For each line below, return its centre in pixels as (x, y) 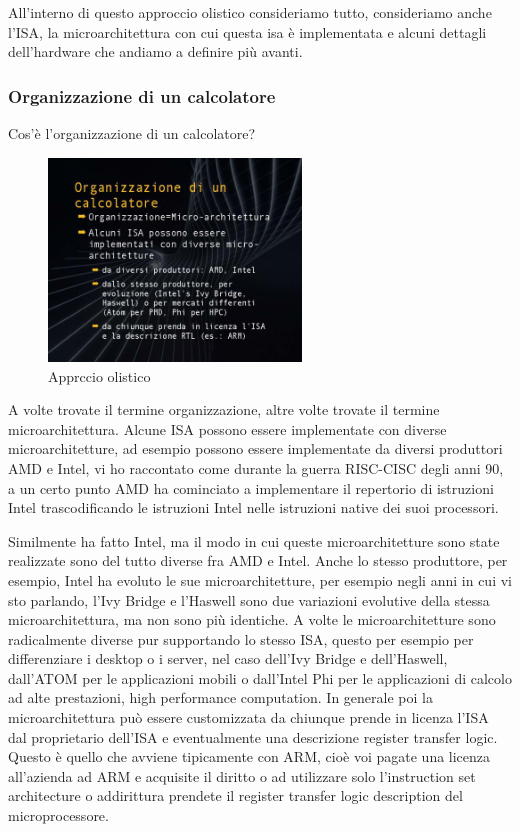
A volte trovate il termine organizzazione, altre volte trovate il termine (224, 409)
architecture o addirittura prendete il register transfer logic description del (235, 795)
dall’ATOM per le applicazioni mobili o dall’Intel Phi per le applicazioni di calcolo (260, 677)
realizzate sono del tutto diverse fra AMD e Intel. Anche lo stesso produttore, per (258, 560)
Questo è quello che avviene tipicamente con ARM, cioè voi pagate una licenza (249, 756)
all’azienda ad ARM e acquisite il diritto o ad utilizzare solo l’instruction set (242, 775)
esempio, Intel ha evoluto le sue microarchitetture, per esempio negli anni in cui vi (260, 579)
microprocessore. (58, 815)
